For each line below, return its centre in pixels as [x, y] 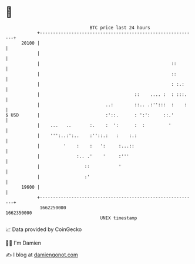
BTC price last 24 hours [120, 28]
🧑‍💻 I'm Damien [23, 243]
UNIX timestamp [119, 218]
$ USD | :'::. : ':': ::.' [90, 115]
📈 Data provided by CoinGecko [44, 229]
